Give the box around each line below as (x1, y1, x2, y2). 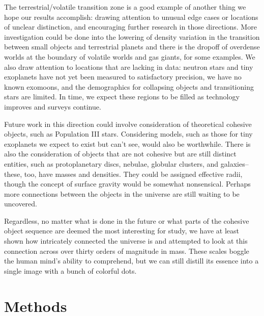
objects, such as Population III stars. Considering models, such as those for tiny (4, 128, 253, 139)
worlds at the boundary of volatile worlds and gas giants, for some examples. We (4, 51, 255, 62)
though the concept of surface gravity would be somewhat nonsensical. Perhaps (4, 178, 251, 189)
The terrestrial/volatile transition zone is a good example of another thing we (4, 2, 246, 12)
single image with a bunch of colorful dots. (4, 265, 137, 276)
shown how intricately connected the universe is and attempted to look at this (4, 235, 248, 246)
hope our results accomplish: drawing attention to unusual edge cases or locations (4, 11, 258, 22)
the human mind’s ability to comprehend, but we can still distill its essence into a (4, 255, 259, 266)
